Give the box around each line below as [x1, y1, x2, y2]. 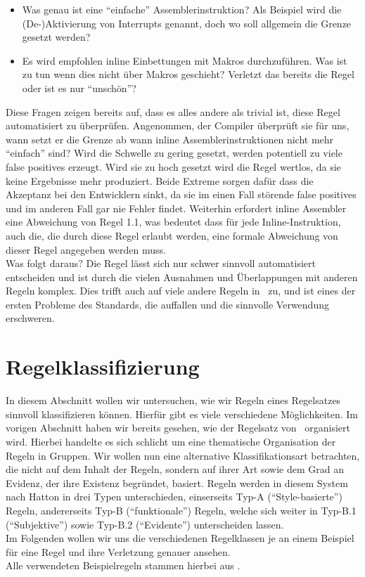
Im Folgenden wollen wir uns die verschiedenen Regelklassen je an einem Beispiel [6, 531, 354, 545]
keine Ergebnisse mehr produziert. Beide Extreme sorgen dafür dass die [6, 173, 314, 188]
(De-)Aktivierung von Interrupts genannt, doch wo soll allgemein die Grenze [22, 15, 352, 30]
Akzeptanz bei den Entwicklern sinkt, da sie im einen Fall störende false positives [6, 187, 357, 202]
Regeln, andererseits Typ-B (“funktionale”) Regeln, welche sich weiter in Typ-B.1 [6, 503, 357, 517]
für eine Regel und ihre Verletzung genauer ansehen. [6, 544, 231, 559]
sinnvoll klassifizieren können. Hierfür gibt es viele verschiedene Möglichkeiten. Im [6, 406, 359, 421]
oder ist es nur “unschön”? [22, 80, 136, 95]
